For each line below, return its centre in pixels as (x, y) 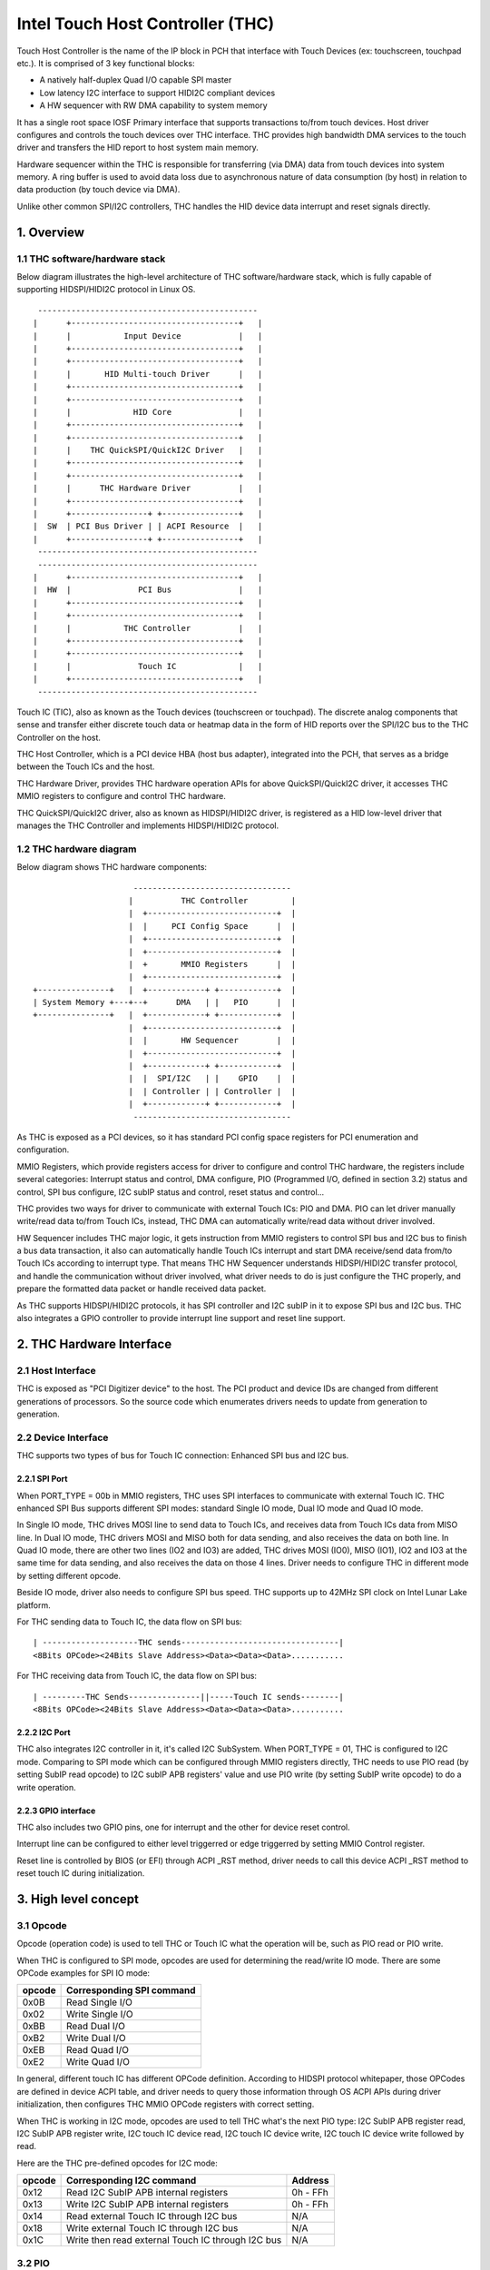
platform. (34, 1605)
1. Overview (51, 232)
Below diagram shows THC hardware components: (112, 867)
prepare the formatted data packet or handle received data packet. (142, 1288)
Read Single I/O (99, 2002)
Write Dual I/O (96, 2038)
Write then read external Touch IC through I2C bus (174, 2240)
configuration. (43, 1150)
